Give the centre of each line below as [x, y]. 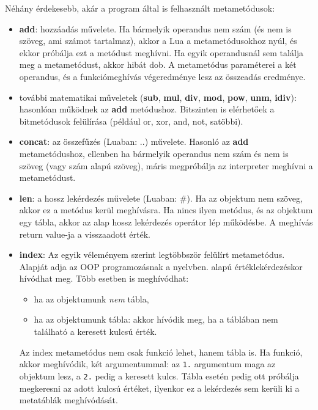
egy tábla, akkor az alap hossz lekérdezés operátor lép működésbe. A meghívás [166, 221]
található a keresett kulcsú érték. [95, 331]
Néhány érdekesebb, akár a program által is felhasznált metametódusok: [140, 8]
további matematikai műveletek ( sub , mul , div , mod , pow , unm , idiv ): [158, 97]
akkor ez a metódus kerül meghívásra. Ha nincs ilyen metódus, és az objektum [166, 210]
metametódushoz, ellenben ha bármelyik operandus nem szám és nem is [154, 153]
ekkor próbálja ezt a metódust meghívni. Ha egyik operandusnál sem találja [161, 52]
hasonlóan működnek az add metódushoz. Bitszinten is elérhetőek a [147, 109]
